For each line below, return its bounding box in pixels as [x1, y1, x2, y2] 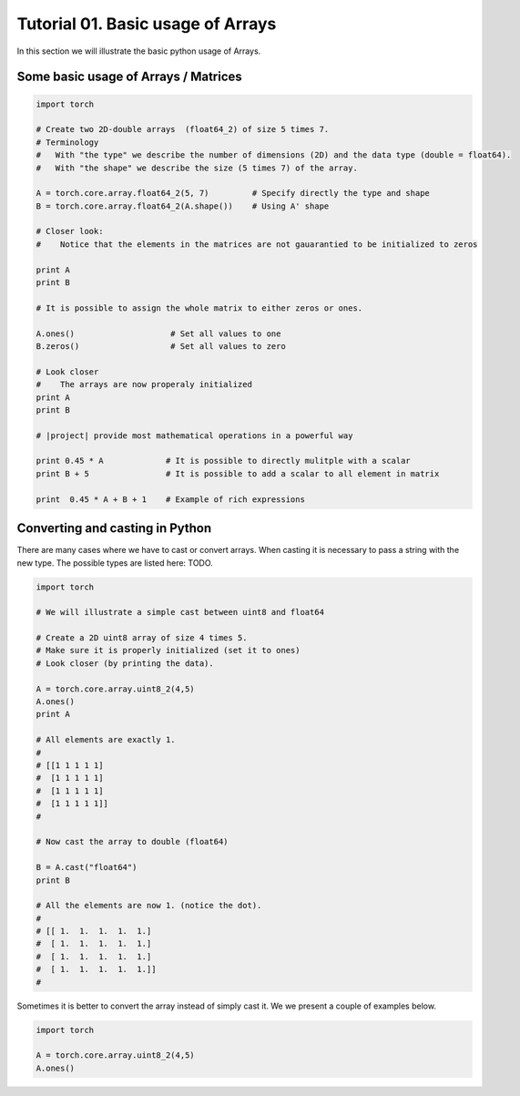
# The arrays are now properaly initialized [36, 379, 252, 390]
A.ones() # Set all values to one [36, 328, 281, 339]
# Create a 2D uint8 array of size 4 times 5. [36, 633, 248, 643]
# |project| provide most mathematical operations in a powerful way [36, 430, 353, 441]
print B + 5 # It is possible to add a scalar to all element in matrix [36, 468, 440, 478]
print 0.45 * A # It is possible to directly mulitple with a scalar [36, 456, 412, 466]
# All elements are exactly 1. [36, 734, 177, 745]
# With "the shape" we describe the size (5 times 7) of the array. [36, 162, 359, 173]
